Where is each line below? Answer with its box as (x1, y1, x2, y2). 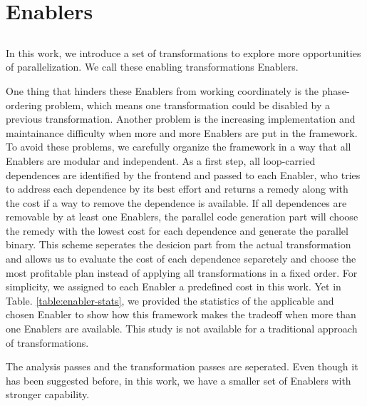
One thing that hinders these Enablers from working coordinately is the (6, 83, 319, 98)
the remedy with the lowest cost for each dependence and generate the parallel (6, 223, 348, 238)
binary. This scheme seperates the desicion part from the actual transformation (6, 237, 351, 252)
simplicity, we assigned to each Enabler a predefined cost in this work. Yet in (6, 279, 341, 294)
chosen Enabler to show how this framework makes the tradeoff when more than (6, 307, 356, 322)
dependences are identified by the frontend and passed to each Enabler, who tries (6, 167, 361, 182)
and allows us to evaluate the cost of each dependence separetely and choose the (6, 251, 356, 266)
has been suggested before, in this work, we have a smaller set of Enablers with (6, 372, 351, 387)
